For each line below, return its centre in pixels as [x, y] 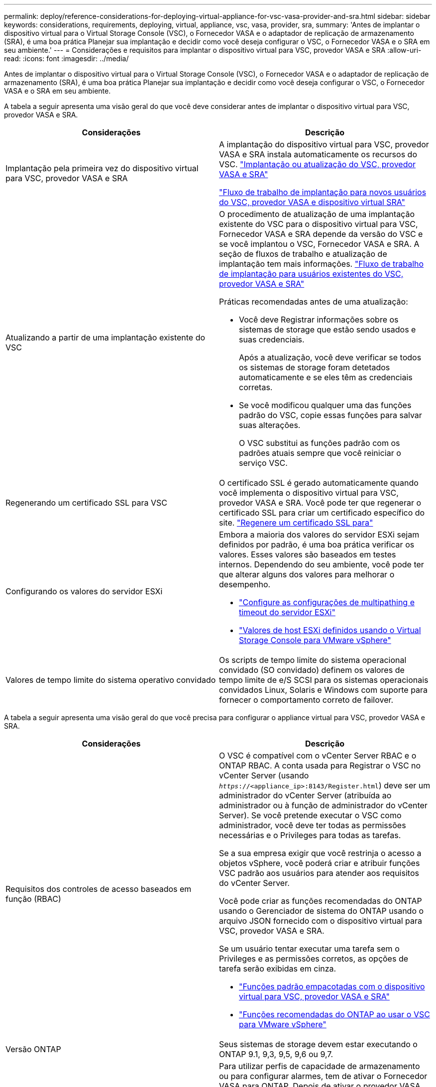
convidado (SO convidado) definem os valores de [312, 670]
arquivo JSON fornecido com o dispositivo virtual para [321, 921]
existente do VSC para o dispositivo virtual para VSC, [319, 224]
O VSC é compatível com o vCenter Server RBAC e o [318, 756]
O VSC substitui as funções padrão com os [320, 443]
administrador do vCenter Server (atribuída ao [305, 795]
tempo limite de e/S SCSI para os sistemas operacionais [324, 680]
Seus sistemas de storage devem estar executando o [318, 1044]
